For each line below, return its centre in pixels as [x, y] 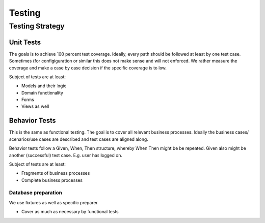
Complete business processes [52, 180]
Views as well [35, 106]
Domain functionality [42, 93]
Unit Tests [25, 42]
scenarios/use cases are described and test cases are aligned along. [79, 139]
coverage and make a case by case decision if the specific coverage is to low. [88, 68]
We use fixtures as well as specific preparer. [54, 202]
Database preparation [36, 193]
